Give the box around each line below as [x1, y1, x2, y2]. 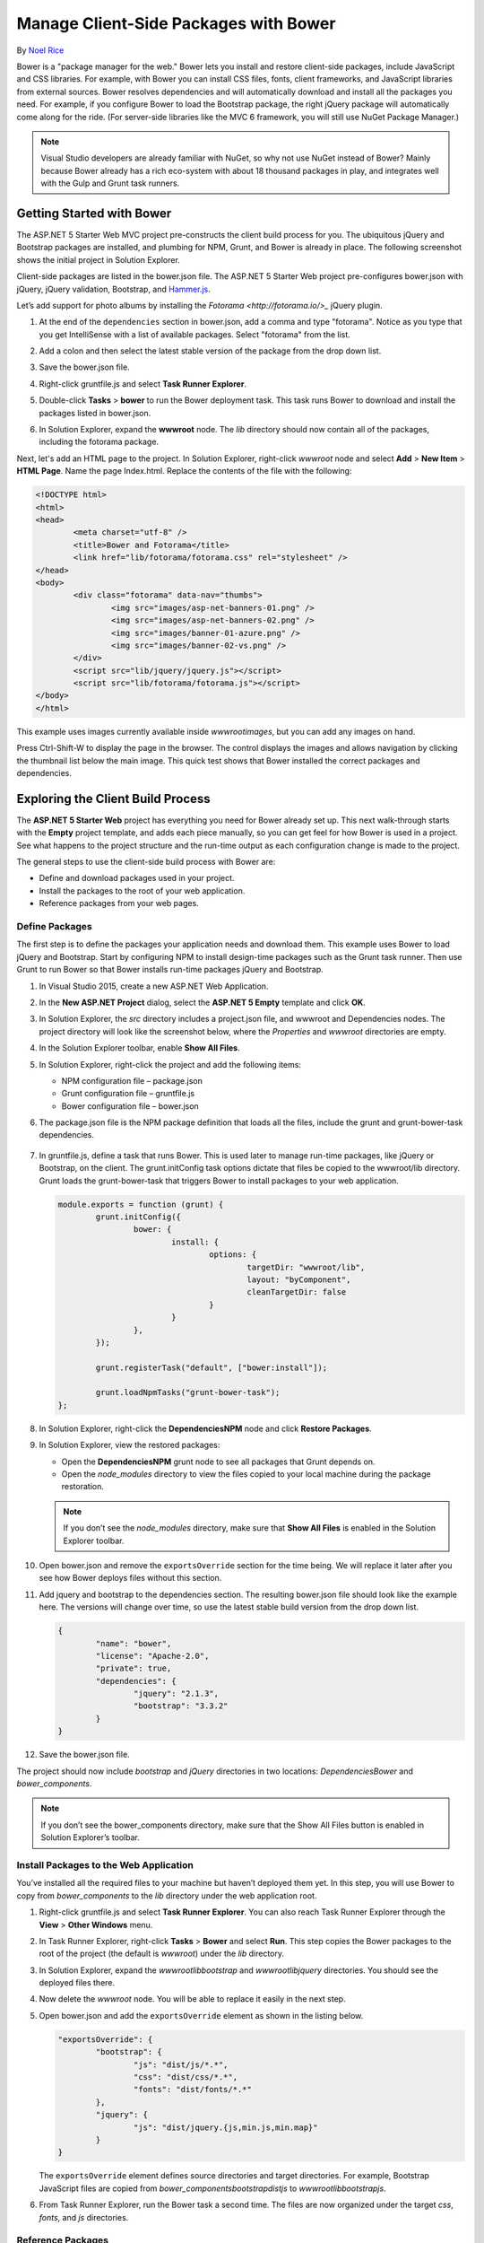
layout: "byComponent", [246, 1274, 351, 1285]
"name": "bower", [95, 1638, 172, 1648]
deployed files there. [39, 1977, 116, 1988]
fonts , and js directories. [39, 2212, 129, 2222]
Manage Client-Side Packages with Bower [16, 13, 336, 33]
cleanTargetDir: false [246, 1287, 347, 1297]
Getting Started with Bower [16, 205, 172, 221]
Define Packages [16, 921, 93, 933]
